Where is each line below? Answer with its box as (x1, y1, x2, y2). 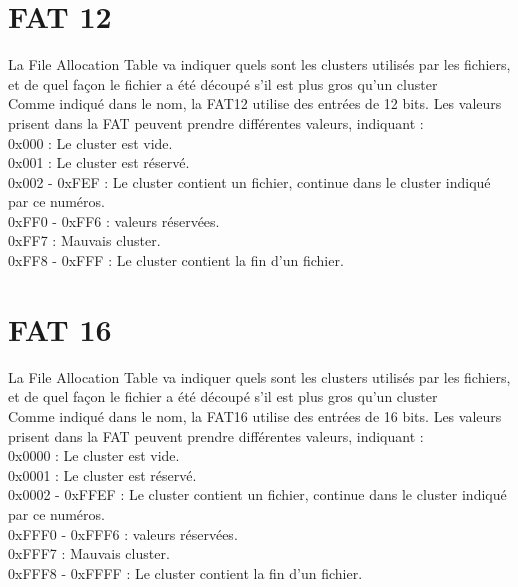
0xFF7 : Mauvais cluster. (8, 230, 161, 251)
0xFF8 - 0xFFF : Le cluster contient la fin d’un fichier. (8, 250, 344, 271)
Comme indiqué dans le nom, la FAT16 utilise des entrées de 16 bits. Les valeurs (8, 405, 502, 426)
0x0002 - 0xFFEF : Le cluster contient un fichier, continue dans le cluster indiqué (8, 484, 507, 505)
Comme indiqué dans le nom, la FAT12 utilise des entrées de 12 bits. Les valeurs (8, 93, 502, 114)
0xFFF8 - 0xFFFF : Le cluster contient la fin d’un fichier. (8, 562, 363, 583)
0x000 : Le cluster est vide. (8, 132, 173, 153)
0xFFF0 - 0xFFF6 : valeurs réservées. (8, 523, 238, 544)
